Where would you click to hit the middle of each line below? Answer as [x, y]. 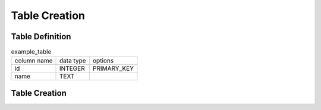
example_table [31, 52]
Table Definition [41, 37]
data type [73, 61]
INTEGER [73, 68]
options [103, 61]
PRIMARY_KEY [113, 68]
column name [34, 61]
